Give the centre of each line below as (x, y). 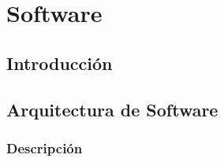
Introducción (60, 63)
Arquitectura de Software (112, 109)
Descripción (45, 147)
